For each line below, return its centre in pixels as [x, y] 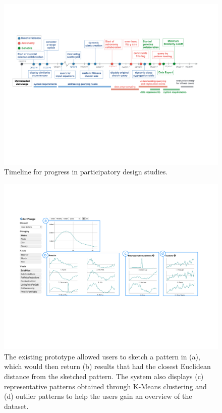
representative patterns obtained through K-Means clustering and [105, 386]
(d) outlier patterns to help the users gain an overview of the [98, 396]
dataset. [16, 406]
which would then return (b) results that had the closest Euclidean [107, 366]
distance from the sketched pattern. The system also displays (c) [104, 376]
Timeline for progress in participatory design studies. [86, 172]
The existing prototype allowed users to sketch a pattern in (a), [102, 356]
